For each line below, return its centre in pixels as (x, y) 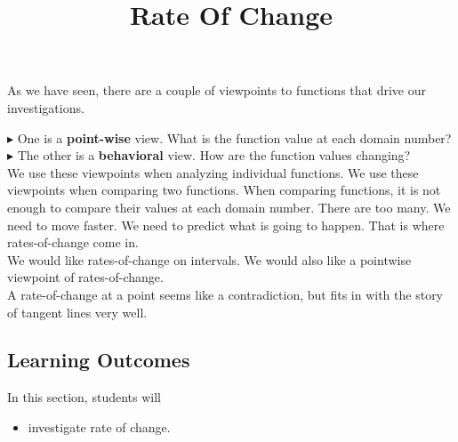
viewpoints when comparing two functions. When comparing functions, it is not (224, 190)
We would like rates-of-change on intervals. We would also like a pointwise (209, 259)
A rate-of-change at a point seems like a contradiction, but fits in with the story (225, 294)
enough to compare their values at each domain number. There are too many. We (229, 207)
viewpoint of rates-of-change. (85, 277)
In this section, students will (84, 397)
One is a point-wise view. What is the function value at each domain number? (234, 137)
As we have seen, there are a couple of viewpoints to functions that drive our (217, 90)
